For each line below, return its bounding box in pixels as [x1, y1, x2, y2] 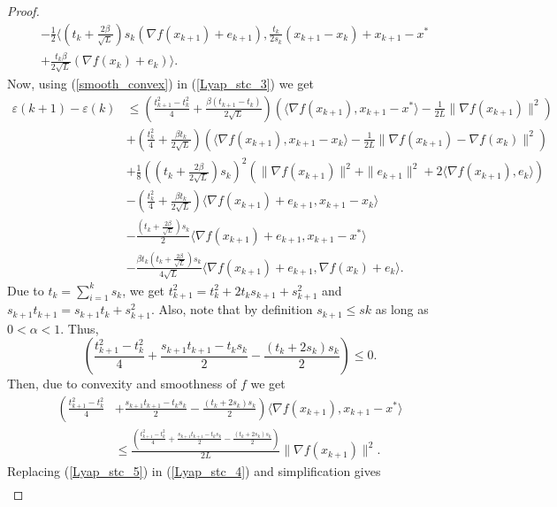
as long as [375, 300, 429, 319]
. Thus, [60, 319, 99, 337]
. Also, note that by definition [150, 300, 313, 319]
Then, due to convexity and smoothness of [7, 374, 237, 393]
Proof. [7, 2, 40, 19]
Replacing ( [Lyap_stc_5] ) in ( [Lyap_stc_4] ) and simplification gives [7, 462, 381, 480]
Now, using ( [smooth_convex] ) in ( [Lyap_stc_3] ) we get [7, 74, 314, 93]
